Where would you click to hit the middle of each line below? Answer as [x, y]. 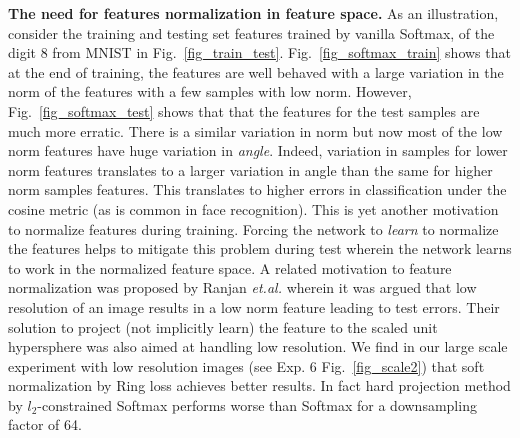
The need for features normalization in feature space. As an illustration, [253, 13]
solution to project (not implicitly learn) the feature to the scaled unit [223, 326]
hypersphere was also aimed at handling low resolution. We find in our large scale [258, 346]
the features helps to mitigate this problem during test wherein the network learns [260, 248]
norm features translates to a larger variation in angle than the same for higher [250, 169]
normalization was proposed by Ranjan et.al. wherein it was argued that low [242, 287]
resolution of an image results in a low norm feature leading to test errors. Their [254, 306]
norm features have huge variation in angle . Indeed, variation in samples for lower [258, 150]
